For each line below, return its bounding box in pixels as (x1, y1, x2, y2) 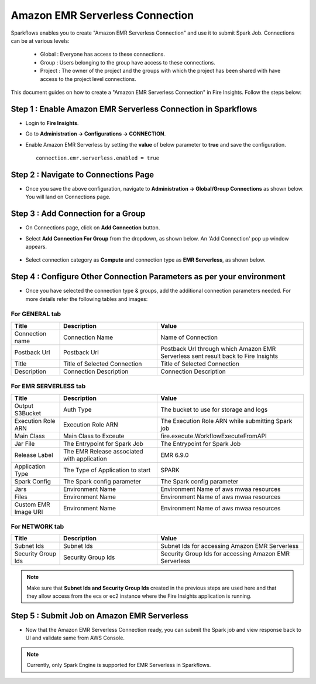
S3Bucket (14, 409, 41, 417)
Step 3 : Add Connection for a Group (11, 209, 146, 219)
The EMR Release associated (63, 447, 143, 455)
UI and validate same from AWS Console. (25, 634, 125, 642)
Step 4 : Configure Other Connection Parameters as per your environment (11, 272, 286, 282)
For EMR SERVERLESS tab (11, 382, 86, 390)
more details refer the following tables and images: (25, 295, 148, 302)
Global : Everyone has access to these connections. (40, 50, 165, 58)
